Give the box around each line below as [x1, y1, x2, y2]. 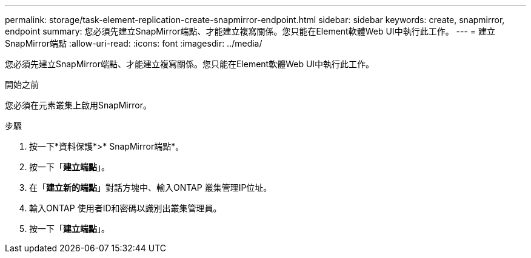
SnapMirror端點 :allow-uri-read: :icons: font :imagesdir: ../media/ [5, 38, 262, 48]
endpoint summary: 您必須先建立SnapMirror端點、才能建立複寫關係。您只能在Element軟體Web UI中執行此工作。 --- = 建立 [5, 26, 496, 36]
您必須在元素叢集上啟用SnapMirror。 [5, 100, 152, 110]
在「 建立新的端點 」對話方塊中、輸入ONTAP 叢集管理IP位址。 [29, 182, 272, 193]
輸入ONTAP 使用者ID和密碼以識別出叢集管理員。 [29, 203, 222, 213]
